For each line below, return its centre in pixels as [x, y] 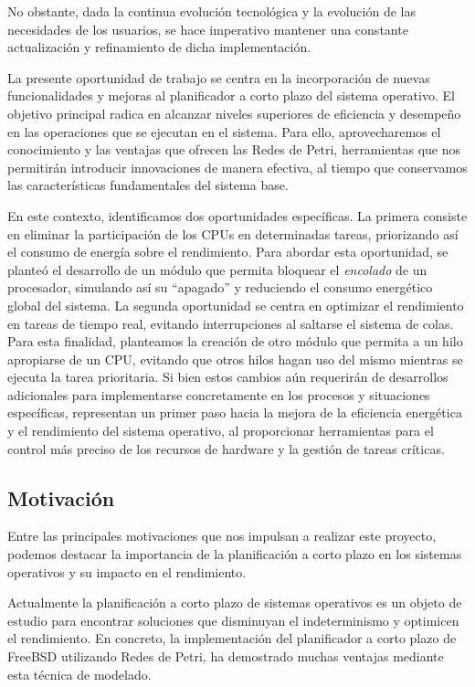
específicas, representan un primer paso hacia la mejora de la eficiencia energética [235, 412]
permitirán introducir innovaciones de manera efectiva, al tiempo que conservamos [237, 167]
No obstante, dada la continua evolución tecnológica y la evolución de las [211, 11]
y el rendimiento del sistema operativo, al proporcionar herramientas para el [221, 431]
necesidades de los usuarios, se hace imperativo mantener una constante [208, 29]
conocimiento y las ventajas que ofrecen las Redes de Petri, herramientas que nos [234, 149]
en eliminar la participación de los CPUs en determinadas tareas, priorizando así [233, 233]
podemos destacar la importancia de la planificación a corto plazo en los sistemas [235, 554]
